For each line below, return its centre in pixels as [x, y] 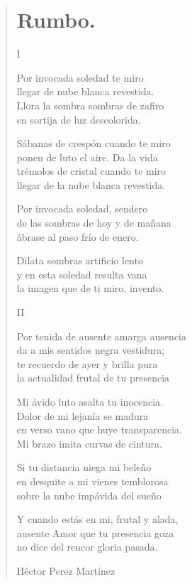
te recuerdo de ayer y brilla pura [87, 363]
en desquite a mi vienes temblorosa [92, 481]
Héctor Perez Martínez [66, 570]
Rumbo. [56, 20]
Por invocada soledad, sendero [82, 209]
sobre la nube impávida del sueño [89, 495]
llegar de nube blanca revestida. [85, 91]
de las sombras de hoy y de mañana [94, 223]
